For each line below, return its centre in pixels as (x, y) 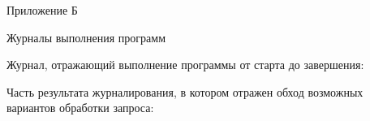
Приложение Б (42, 10)
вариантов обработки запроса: (80, 108)
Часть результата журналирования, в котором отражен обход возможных (185, 91)
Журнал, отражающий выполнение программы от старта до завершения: (185, 65)
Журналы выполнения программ (86, 37)
